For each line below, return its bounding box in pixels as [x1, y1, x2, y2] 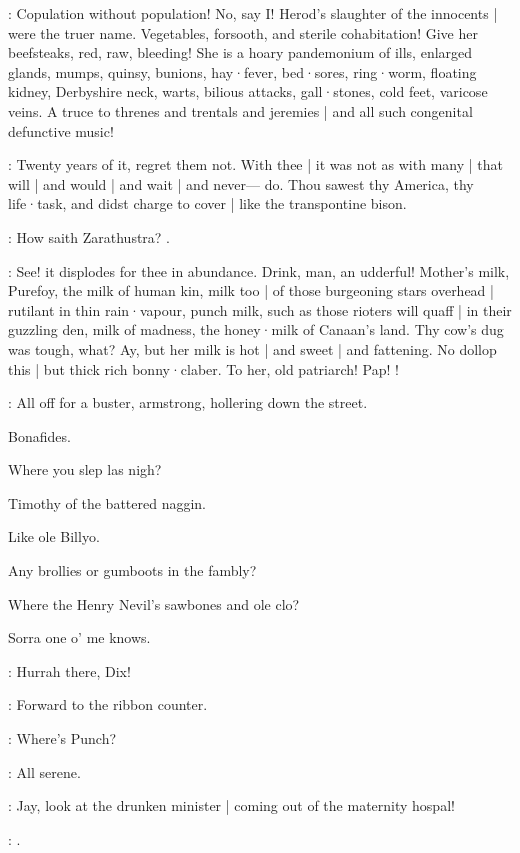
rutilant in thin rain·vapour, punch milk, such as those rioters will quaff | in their [8, 299, 512, 320]
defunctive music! [8, 120, 114, 141]
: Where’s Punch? [8, 728, 117, 749]
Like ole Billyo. [8, 526, 100, 547]
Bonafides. [8, 425, 71, 446]
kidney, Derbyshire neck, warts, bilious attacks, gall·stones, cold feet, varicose [8, 81, 488, 102]
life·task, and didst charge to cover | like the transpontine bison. [8, 193, 407, 214]
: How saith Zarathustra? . [8, 226, 171, 247]
